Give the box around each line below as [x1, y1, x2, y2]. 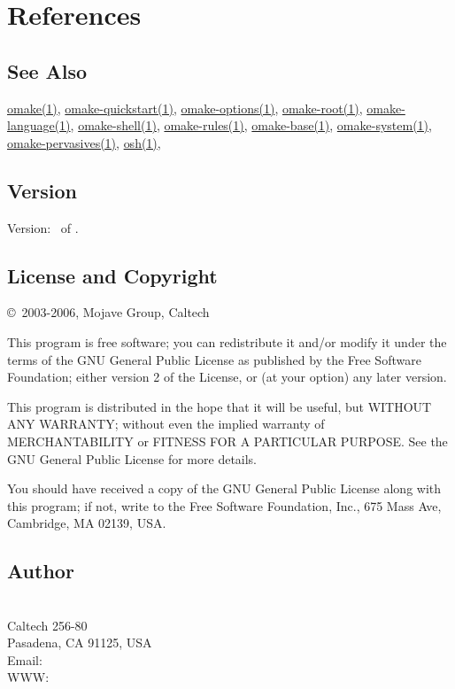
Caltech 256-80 [7, 615, 88, 634]
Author [7, 557, 74, 584]
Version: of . [7, 218, 79, 236]
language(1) [7, 116, 71, 135]
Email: [7, 650, 42, 669]
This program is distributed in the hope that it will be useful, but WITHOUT [7, 397, 432, 415]
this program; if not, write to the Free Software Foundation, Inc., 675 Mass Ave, [7, 496, 442, 515]
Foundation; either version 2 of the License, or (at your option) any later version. [7, 368, 447, 386]
